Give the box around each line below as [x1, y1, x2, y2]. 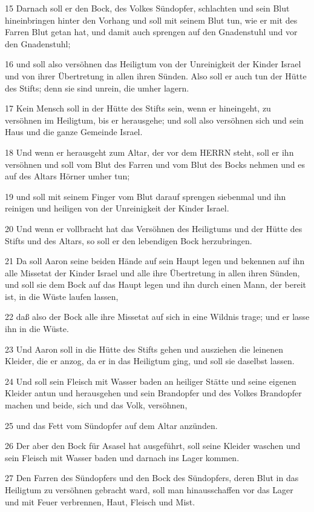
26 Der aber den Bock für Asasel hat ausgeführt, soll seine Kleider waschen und [5, 439, 301, 452]
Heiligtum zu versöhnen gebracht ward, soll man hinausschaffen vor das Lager [5, 484, 293, 496]
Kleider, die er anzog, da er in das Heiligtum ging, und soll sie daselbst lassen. [5, 354, 295, 367]
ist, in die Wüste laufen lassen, [5, 290, 119, 302]
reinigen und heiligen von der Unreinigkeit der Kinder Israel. [5, 202, 229, 214]
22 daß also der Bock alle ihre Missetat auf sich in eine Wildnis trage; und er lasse [5, 310, 310, 323]
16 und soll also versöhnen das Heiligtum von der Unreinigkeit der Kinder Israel [5, 58, 301, 70]
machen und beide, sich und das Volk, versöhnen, [5, 399, 188, 411]
